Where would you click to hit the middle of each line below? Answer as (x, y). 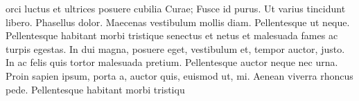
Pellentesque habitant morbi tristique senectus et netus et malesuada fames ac (172, 35)
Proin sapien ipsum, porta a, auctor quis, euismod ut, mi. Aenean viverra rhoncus (179, 75)
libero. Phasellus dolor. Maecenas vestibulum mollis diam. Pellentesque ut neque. (178, 22)
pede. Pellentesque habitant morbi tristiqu (95, 89)
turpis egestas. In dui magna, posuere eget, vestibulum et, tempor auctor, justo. (175, 48)
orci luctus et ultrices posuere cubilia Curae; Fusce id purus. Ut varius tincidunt (176, 8)
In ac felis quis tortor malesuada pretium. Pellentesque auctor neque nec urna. (172, 62)
